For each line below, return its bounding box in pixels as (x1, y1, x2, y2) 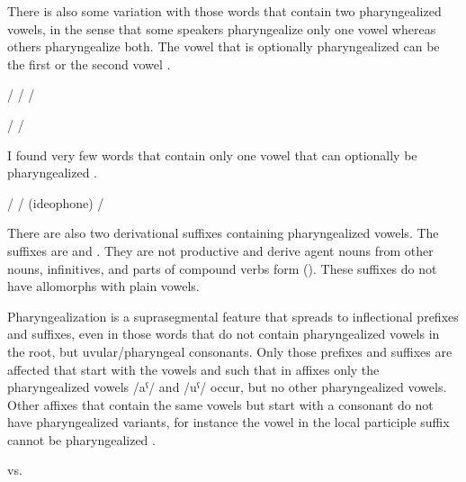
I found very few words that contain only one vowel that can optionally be (7, 145, 417, 164)
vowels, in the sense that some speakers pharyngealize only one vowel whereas (7, 19, 436, 38)
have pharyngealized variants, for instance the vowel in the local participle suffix (7, 413, 450, 432)
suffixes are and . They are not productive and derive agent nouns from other (7, 241, 434, 259)
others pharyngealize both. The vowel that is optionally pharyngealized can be (7, 37, 440, 56)
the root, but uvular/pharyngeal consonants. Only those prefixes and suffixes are (7, 341, 453, 360)
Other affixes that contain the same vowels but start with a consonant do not (7, 395, 434, 414)
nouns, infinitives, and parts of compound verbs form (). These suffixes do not (7, 259, 437, 277)
